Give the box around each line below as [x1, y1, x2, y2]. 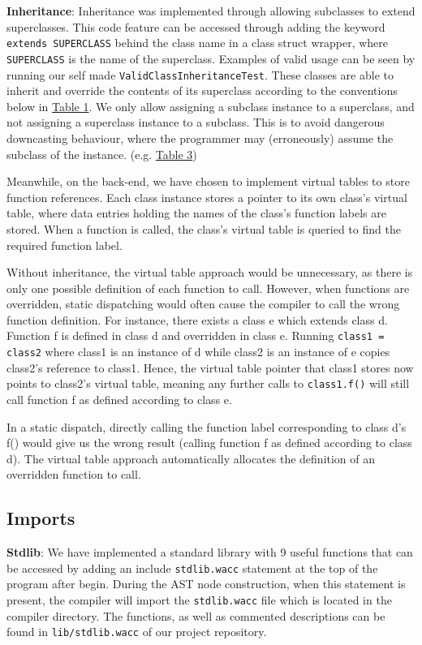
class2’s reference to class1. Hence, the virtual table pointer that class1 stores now [6, 359, 414, 376]
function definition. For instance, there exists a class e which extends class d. [6, 311, 388, 328]
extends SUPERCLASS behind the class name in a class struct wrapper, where [6, 34, 389, 51]
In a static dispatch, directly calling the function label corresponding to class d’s [6, 418, 407, 435]
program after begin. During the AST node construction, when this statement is [6, 575, 406, 592]
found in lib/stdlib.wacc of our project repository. [6, 623, 267, 640]
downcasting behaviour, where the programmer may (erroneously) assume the [6, 129, 394, 146]
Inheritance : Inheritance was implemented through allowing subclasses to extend [6, 2, 416, 19]
